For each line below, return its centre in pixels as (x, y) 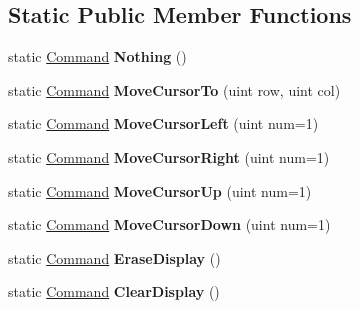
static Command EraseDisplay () (114, 257)
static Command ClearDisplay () (114, 291)
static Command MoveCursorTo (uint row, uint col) (174, 89)
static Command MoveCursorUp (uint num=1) (160, 190)
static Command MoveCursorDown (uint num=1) (169, 224)
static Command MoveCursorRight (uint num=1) (169, 156)
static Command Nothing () (97, 56)
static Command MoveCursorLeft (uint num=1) (163, 123)
